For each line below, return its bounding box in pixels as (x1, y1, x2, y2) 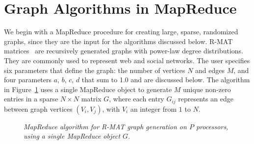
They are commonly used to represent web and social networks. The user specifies (4, 55, 250, 65)
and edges (195, 65, 225, 75)
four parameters (4, 74, 52, 85)
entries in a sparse (4, 94, 58, 104)
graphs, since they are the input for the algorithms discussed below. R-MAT (4, 36, 233, 46)
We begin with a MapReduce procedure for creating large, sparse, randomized (4, 26, 238, 37)
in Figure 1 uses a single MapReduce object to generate (4, 84, 172, 94)
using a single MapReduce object (24, 131, 121, 141)
